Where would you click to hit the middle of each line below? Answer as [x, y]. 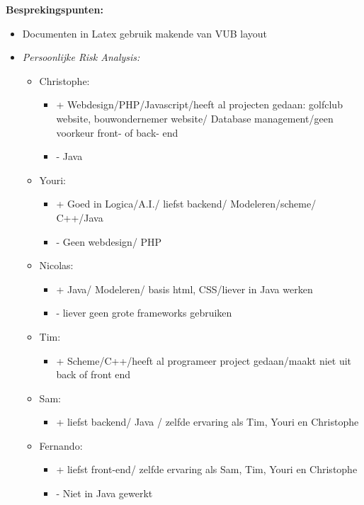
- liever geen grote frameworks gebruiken [144, 313]
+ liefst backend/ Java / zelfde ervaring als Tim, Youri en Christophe [207, 422]
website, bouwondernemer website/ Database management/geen [195, 118]
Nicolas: [56, 265]
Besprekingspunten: [55, 9]
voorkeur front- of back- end [117, 132]
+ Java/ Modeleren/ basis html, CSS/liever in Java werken [184, 289]
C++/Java [80, 217]
